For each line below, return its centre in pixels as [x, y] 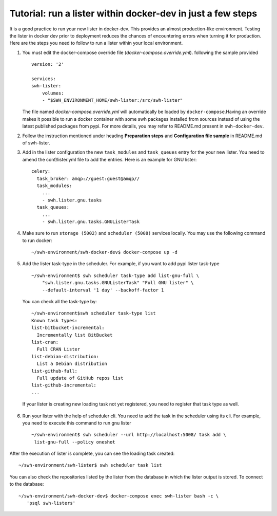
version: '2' [48, 64]
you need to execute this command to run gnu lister [77, 423]
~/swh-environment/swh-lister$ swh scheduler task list [90, 465]
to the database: [27, 484]
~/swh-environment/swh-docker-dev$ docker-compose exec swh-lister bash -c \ [119, 496]
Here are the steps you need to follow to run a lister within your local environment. [96, 43]
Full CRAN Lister [58, 349]
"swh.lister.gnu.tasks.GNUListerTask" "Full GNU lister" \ [118, 283]
